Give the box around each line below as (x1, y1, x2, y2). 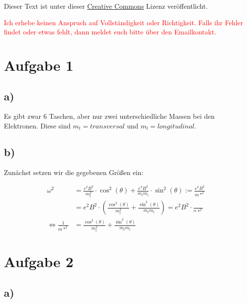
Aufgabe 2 (4, 252, 74, 271)
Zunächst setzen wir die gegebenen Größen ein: (4, 167, 144, 177)
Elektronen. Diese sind (4, 120, 71, 130)
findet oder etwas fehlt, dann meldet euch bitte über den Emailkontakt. (4, 27, 216, 37)
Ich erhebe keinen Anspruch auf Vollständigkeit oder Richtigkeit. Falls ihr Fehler (4, 17, 243, 27)
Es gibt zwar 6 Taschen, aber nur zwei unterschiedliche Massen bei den (4, 111, 215, 121)
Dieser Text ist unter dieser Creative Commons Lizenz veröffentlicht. (4, 1, 208, 11)
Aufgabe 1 (4, 55, 74, 75)
